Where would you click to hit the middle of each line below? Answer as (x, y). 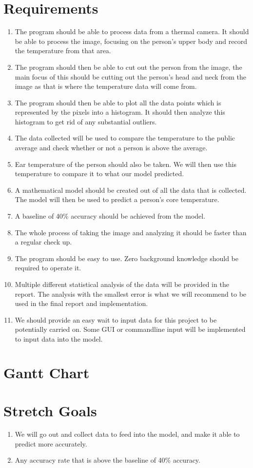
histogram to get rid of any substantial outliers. (86, 121)
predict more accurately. (51, 443)
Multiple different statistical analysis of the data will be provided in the (122, 284)
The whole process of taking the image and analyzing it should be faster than (131, 232)
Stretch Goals (50, 411)
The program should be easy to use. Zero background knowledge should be (126, 258)
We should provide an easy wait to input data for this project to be (116, 319)
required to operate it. (48, 268)
